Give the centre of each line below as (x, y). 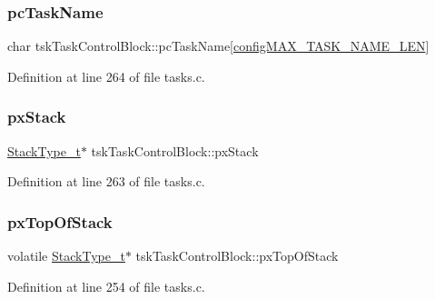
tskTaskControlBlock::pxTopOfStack (237, 256)
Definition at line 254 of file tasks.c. (106, 286)
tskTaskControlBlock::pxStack (175, 150)
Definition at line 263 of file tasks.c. (106, 181)
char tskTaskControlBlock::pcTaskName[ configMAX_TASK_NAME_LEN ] (218, 46)
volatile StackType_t (66, 256)
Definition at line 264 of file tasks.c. (106, 76)
